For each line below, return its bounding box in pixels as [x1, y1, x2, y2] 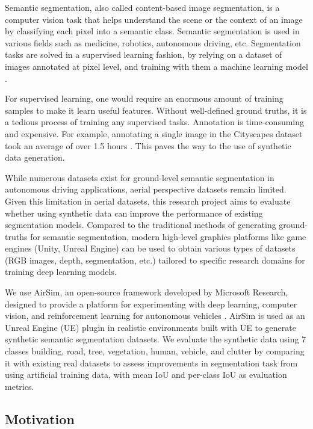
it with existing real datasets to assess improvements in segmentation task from [5, 356, 298, 369]
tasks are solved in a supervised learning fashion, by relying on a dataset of [5, 48, 282, 61]
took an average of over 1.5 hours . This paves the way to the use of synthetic [5, 139, 291, 152]
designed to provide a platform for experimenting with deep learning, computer [5, 297, 297, 310]
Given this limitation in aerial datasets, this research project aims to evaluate [5, 194, 291, 207]
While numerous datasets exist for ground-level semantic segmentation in [5, 171, 274, 184]
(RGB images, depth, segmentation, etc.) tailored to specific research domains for [5, 253, 305, 266]
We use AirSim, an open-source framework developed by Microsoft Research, [5, 286, 288, 298]
